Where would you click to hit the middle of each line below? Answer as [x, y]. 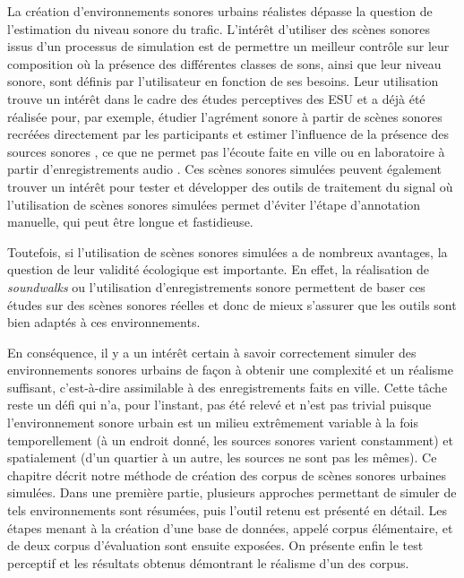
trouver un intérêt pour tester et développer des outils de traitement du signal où [230, 186]
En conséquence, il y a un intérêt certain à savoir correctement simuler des [212, 352]
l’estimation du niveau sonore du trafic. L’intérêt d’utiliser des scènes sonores [219, 28]
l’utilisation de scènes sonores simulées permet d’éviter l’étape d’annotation [214, 204]
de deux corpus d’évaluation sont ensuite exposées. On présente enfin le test [215, 545]
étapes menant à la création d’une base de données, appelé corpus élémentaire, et [230, 527]
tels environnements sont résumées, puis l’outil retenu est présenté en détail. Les [227, 510]
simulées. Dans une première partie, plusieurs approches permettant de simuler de [232, 492]
